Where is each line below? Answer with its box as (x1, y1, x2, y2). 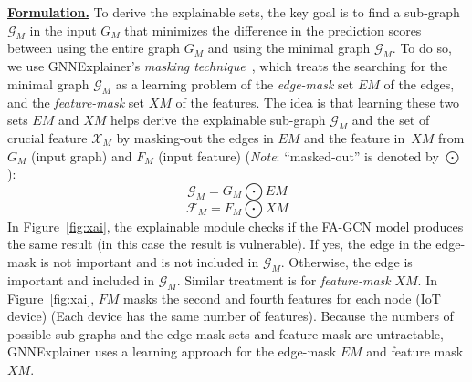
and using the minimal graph (207, 38, 371, 57)
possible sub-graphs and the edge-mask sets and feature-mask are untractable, (7, 324, 444, 343)
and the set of (351, 110, 430, 129)
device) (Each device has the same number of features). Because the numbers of (7, 306, 454, 325)
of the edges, (383, 74, 455, 93)
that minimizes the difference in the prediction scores (124, 20, 422, 39)
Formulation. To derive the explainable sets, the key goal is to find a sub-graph (7, 3, 460, 21)
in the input (29, 20, 97, 39)
